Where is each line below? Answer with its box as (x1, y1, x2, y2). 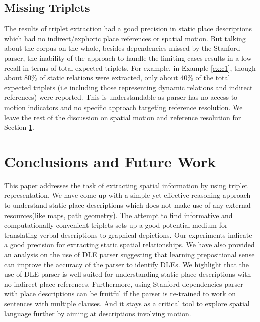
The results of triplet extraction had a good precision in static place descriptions (4, 23, 252, 34)
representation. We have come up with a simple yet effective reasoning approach (4, 190, 251, 200)
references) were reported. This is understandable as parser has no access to (4, 92, 238, 102)
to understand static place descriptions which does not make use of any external (4, 200, 251, 210)
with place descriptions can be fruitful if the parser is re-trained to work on (4, 288, 236, 299)
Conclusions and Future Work (4, 151, 216, 171)
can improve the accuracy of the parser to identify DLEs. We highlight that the (4, 259, 249, 269)
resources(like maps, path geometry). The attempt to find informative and (4, 209, 233, 220)
